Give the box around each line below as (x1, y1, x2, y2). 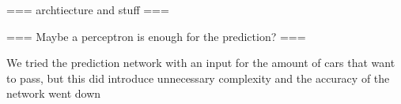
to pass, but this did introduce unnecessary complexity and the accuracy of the (6, 69, 390, 86)
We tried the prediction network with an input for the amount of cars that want (6, 54, 395, 71)
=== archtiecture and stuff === (6, 2, 169, 17)
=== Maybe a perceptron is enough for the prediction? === (6, 28, 306, 44)
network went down (6, 85, 101, 102)
